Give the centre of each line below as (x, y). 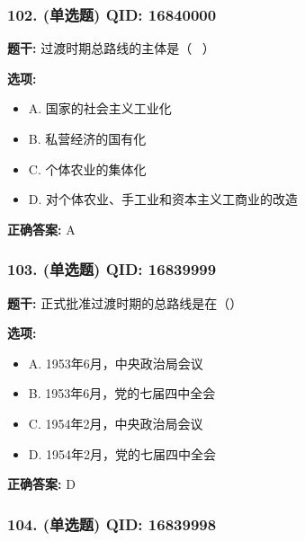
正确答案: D (41, 484)
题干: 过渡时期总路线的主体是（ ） (111, 48)
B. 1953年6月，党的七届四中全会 (122, 393)
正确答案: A (41, 229)
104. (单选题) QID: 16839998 (112, 523)
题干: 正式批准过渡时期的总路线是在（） (125, 302)
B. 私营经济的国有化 (87, 138)
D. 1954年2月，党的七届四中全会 (122, 453)
